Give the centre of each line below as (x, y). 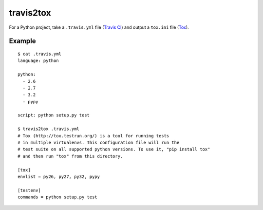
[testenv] (29, 190)
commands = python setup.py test (57, 197)
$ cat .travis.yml (40, 54)
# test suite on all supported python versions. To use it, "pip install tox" (114, 149)
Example (22, 41)
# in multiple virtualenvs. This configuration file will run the (99, 143)
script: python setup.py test (54, 115)
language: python (38, 61)
